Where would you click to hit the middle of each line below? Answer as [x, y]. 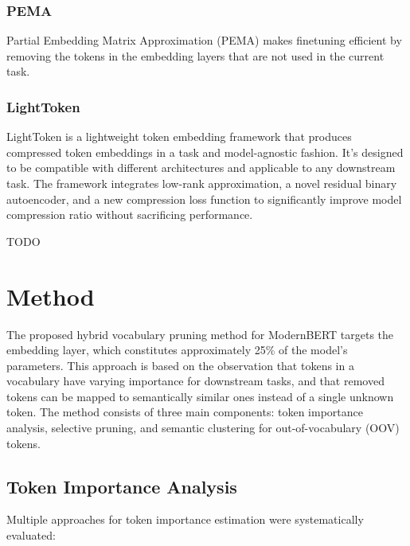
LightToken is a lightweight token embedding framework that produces [179, 136]
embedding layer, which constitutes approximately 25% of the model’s [177, 350]
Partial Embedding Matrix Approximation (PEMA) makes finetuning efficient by [204, 40]
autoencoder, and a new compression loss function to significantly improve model [204, 199]
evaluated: [31, 535]
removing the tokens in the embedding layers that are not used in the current [195, 55]
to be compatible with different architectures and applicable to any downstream [201, 168]
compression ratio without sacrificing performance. [130, 214]
